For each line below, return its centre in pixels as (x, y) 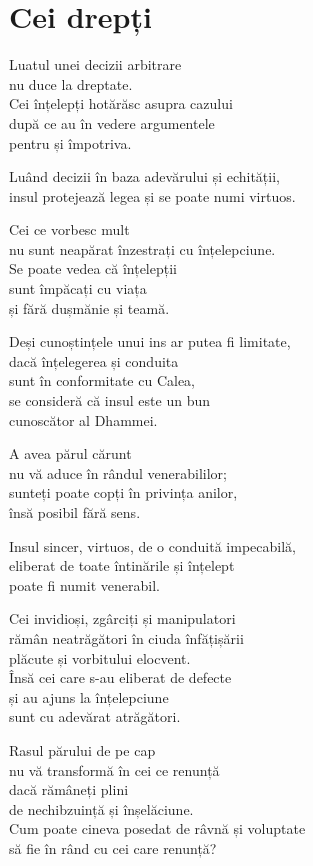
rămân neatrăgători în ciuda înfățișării (126, 637)
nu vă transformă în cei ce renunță (114, 769)
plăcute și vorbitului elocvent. (100, 657)
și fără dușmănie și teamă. (89, 307)
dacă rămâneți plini (69, 789)
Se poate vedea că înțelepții (93, 268)
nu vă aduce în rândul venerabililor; (118, 472)
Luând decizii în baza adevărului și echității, (144, 176)
